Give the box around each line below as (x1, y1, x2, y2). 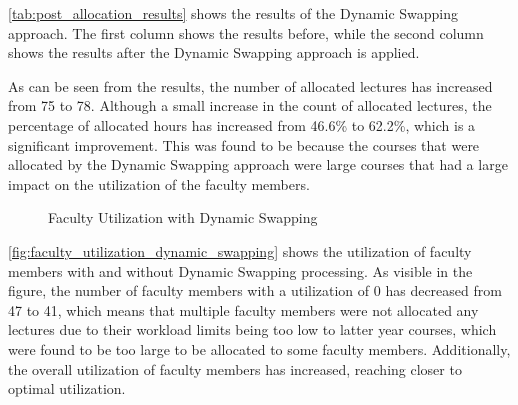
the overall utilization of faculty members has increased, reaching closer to (8, 358, 462, 379)
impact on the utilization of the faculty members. (8, 173, 310, 194)
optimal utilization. (8, 378, 126, 399)
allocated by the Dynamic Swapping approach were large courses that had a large (8, 154, 508, 175)
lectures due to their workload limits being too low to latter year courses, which (8, 319, 497, 340)
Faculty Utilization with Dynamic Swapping (48, 207, 318, 228)
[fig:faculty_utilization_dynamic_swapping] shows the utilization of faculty (8, 240, 472, 261)
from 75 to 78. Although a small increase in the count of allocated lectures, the (8, 95, 492, 116)
